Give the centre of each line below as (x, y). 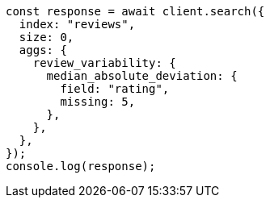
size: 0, (46, 37)
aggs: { (43, 50)
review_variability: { (104, 63)
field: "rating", (115, 89)
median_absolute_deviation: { (142, 76)
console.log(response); (81, 166)
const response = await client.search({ (135, 11)
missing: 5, (98, 102)
